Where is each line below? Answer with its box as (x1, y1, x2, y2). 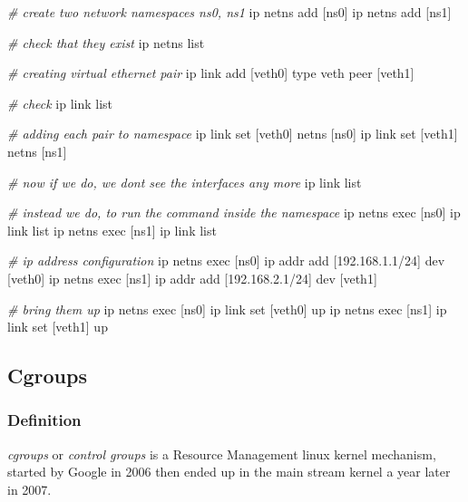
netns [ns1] (7, 141, 67, 160)
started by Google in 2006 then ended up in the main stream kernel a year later (7, 462, 451, 481)
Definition (7, 409, 82, 431)
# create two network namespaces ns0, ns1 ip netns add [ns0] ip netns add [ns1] (7, 3, 452, 21)
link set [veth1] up (7, 317, 108, 336)
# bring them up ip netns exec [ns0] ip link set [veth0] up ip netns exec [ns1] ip (7, 299, 447, 318)
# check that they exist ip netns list (7, 33, 205, 52)
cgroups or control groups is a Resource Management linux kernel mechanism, (7, 444, 436, 463)
